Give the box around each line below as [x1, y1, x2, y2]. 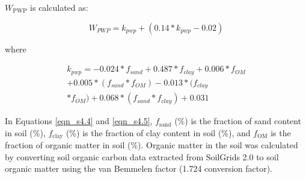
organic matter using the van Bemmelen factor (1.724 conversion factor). [5, 162, 273, 175]
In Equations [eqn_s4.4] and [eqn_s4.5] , [5, 115, 153, 127]
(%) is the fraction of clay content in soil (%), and [66, 126, 251, 139]
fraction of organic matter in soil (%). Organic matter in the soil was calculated [5, 139, 298, 151]
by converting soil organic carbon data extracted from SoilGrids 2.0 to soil [5, 150, 279, 163]
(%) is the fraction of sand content [174, 115, 302, 127]
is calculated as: [30, 1, 88, 13]
